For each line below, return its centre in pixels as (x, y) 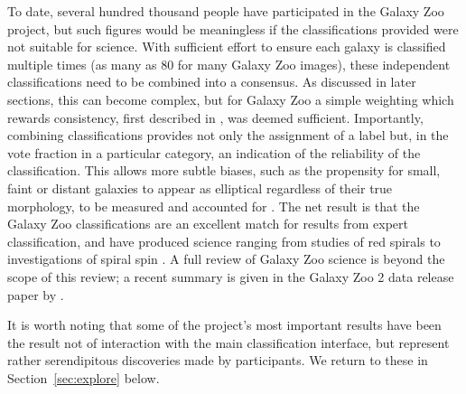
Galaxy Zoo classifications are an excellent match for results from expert (208, 224)
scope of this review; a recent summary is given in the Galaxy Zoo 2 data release (231, 276)
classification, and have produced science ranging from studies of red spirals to (224, 241)
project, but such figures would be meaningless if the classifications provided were (233, 28)
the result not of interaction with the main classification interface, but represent (228, 342)
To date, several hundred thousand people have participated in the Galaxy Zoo (226, 11)
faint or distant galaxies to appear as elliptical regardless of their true (200, 188)
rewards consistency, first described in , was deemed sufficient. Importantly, (215, 117)
